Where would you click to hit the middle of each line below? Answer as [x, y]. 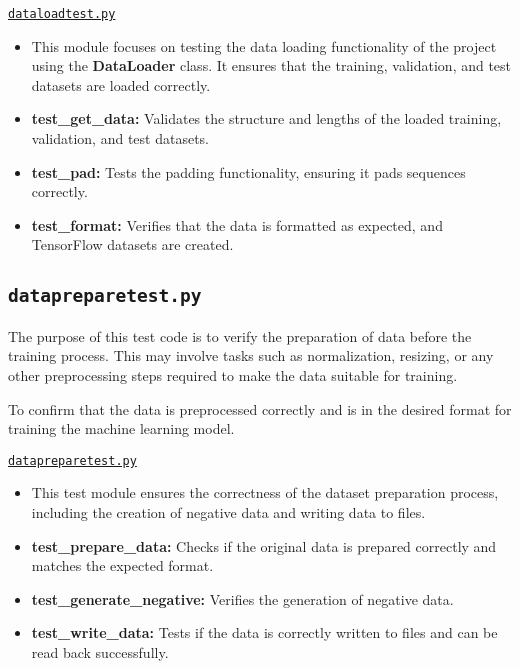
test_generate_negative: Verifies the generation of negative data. [242, 598]
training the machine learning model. [121, 428]
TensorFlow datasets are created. [132, 244]
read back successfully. [100, 651]
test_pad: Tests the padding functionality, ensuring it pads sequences [248, 171]
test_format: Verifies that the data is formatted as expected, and [237, 224]
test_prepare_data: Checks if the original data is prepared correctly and [264, 545]
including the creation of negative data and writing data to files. [228, 512]
